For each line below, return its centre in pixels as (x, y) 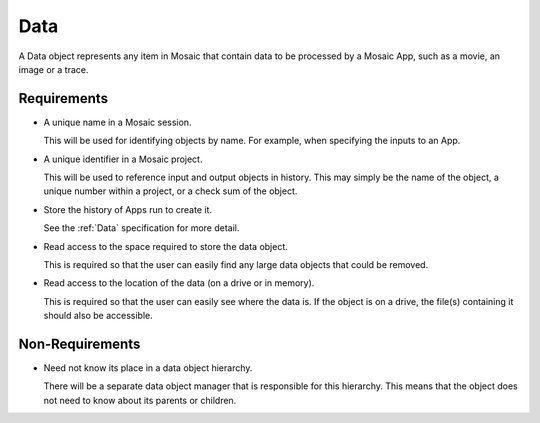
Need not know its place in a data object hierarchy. (148, 368)
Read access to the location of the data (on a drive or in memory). (179, 283)
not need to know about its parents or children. (140, 400)
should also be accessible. (98, 316)
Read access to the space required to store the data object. (166, 246)
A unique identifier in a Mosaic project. (123, 159)
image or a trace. (53, 69)
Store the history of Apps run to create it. (128, 209)
